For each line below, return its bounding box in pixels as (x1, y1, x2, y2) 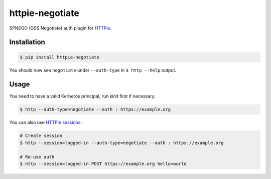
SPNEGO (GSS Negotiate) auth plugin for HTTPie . (9, 25, 112, 31)
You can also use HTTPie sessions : (9, 119, 82, 125)
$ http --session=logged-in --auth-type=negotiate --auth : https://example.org (20, 140, 224, 145)
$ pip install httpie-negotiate (20, 54, 100, 60)
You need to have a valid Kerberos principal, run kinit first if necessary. (9, 93, 156, 99)
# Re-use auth (20, 154, 55, 159)
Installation (9, 38, 45, 46)
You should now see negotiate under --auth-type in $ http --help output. (9, 67, 177, 73)
